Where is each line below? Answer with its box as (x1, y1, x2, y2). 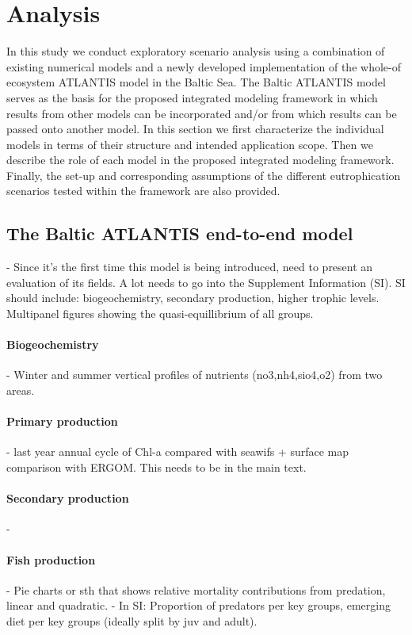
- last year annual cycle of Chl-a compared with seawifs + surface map (6, 443, 349, 460)
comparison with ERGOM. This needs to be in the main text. (6, 459, 307, 476)
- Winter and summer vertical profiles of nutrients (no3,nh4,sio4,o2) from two (6, 366, 383, 383)
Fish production (6, 551, 96, 568)
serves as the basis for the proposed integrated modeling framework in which (6, 89, 378, 105)
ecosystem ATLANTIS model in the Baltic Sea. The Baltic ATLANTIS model (6, 74, 386, 90)
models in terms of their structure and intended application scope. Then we (6, 136, 373, 152)
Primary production (6, 413, 118, 430)
